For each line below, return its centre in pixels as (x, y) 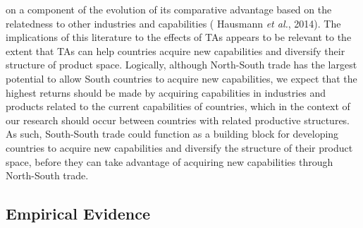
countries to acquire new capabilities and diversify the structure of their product (179, 147)
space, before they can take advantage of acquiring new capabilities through (170, 161)
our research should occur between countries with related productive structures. (178, 120)
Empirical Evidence (78, 214)
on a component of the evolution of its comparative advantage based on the (169, 9)
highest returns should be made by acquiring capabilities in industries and (166, 92)
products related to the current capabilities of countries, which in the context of (178, 106)
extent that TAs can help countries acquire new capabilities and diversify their (176, 50)
